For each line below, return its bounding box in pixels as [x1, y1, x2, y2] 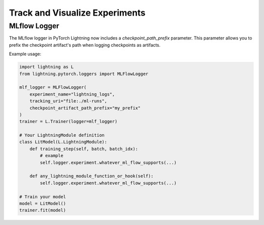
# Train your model [19, 194, 66, 200]
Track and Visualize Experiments [9, 7, 146, 18]
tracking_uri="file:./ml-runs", [29, 98, 108, 104]
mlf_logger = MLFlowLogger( [19, 84, 87, 90]
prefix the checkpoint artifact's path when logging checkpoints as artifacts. [9, 42, 161, 48]
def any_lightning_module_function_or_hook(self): [29, 173, 154, 179]
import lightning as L [19, 64, 74, 70]
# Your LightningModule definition [19, 132, 105, 138]
